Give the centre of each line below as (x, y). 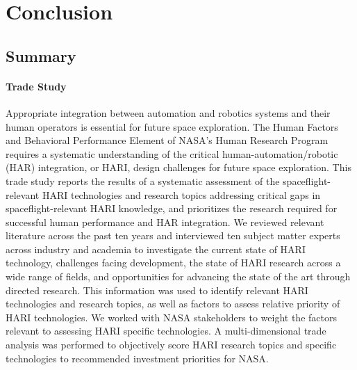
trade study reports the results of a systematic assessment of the (143, 180)
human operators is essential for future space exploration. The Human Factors (172, 126)
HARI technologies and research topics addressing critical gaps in (181, 194)
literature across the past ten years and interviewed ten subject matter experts (173, 235)
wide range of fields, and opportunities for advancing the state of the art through (178, 276)
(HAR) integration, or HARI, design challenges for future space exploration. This (178, 167)
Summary (41, 55)
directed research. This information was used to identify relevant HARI (157, 290)
